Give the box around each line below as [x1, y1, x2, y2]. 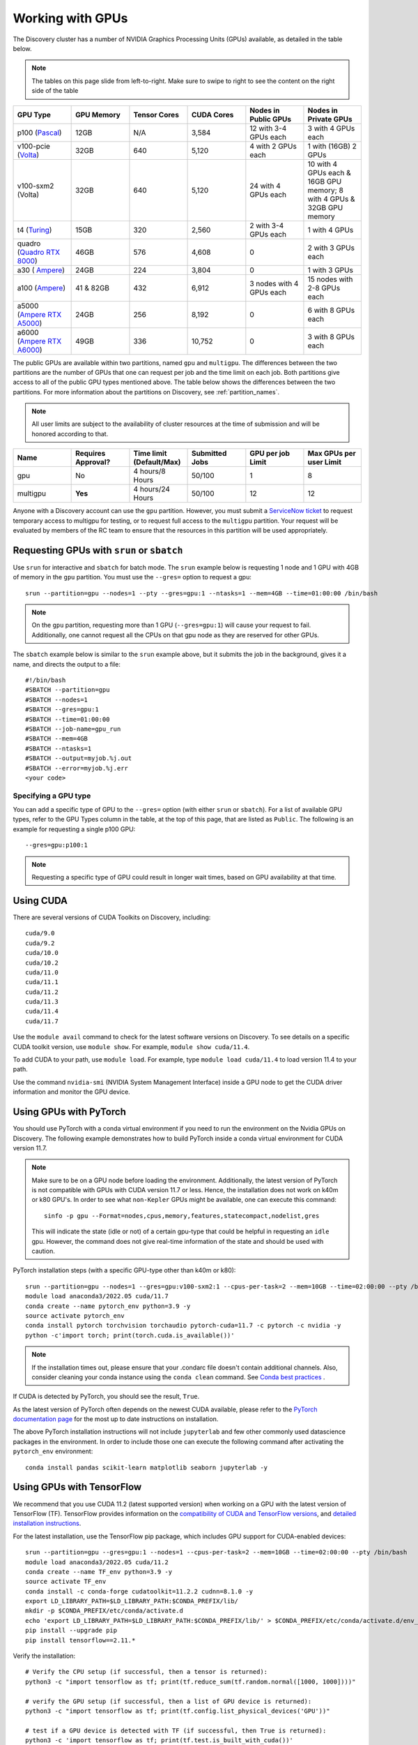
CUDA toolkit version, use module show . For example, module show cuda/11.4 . [13, 1042, 250, 1050]
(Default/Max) [133, 457, 181, 467]
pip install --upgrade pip [25, 1626, 118, 1635]
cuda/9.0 [25, 929, 55, 937]
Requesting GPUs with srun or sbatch [13, 544, 183, 556]
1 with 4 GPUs [307, 225, 354, 235]
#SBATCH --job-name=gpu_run [25, 725, 121, 733]
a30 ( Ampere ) [17, 265, 65, 275]
